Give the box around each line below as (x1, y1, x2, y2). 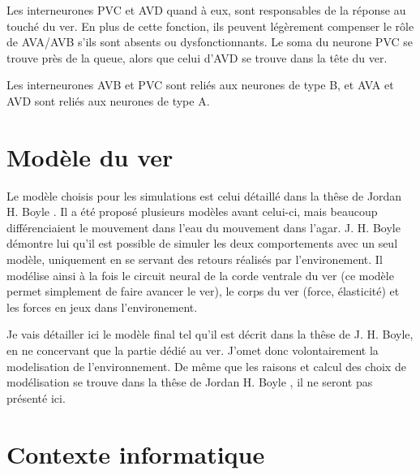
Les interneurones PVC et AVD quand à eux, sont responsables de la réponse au (6, 2, 406, 18)
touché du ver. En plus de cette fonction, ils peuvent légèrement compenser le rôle (6, 17, 414, 34)
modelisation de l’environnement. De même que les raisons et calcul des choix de (6, 357, 406, 374)
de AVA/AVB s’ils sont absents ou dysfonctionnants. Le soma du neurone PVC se (6, 33, 414, 50)
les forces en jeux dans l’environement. (6, 298, 198, 315)
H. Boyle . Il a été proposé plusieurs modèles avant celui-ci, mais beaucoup (6, 203, 378, 220)
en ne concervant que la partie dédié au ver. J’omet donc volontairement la (6, 342, 379, 359)
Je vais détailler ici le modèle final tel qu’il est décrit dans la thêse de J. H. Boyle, (6, 326, 414, 343)
